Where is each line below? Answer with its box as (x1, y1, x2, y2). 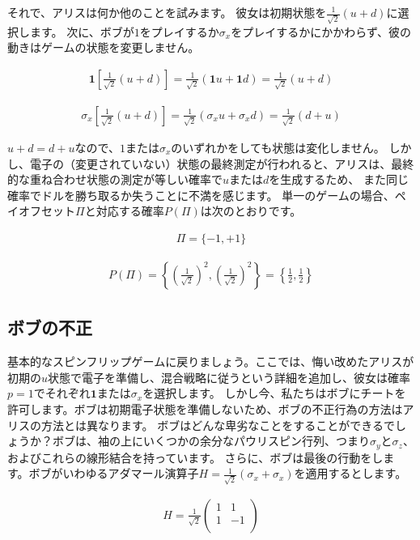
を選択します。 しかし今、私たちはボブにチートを (142, 385, 406, 402)
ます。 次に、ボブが (29, 23, 134, 40)
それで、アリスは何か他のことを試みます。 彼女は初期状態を (7, 4, 327, 20)
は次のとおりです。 (200, 202, 302, 219)
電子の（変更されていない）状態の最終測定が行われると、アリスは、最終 (29, 155, 414, 172)
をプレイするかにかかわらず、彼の (231, 23, 411, 40)
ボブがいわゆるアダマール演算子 (28, 465, 199, 482)
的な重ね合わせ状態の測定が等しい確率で (7, 171, 223, 188)
